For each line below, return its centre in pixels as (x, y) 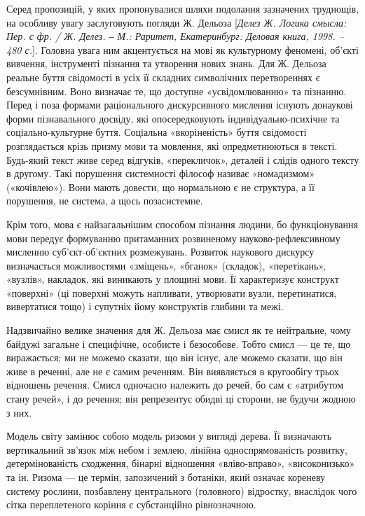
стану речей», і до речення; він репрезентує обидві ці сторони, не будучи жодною (181, 399)
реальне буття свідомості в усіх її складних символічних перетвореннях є (163, 77)
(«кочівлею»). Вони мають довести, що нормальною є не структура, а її (160, 187)
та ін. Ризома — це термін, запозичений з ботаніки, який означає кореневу (166, 477)
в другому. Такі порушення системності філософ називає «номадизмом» (161, 173)
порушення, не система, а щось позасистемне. (105, 201)
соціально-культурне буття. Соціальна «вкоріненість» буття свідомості (157, 132)
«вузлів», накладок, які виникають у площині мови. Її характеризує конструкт (173, 279)
